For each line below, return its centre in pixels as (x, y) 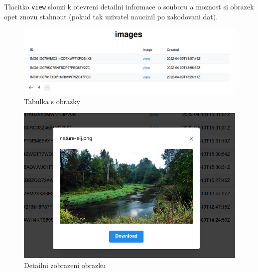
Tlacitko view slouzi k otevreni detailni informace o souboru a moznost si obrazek (129, 6)
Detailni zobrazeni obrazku (65, 265)
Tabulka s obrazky (52, 101)
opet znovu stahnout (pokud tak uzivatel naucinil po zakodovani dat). (111, 16)
